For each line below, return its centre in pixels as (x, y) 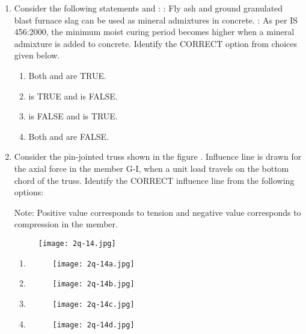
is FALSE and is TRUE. (73, 116)
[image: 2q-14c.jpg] (93, 304)
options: (29, 192)
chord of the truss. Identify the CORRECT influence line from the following (154, 180)
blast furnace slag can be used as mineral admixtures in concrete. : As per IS (156, 20)
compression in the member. (66, 224)
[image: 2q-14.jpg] (77, 243)
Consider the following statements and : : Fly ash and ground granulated (148, 8)
